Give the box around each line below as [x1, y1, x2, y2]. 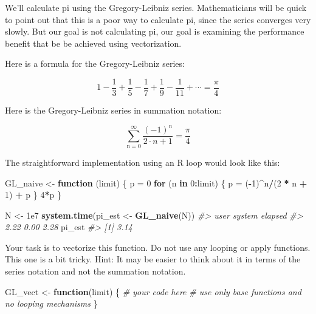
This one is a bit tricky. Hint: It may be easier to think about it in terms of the [5, 253, 301, 265]
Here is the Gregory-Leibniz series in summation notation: [5, 104, 222, 117]
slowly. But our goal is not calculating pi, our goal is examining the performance [5, 25, 304, 38]
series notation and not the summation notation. [5, 265, 186, 278]
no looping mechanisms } [5, 297, 98, 310]
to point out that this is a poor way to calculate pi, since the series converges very [5, 13, 311, 26]
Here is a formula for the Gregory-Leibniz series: [5, 57, 185, 70]
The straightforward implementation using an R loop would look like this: [5, 155, 280, 168]
